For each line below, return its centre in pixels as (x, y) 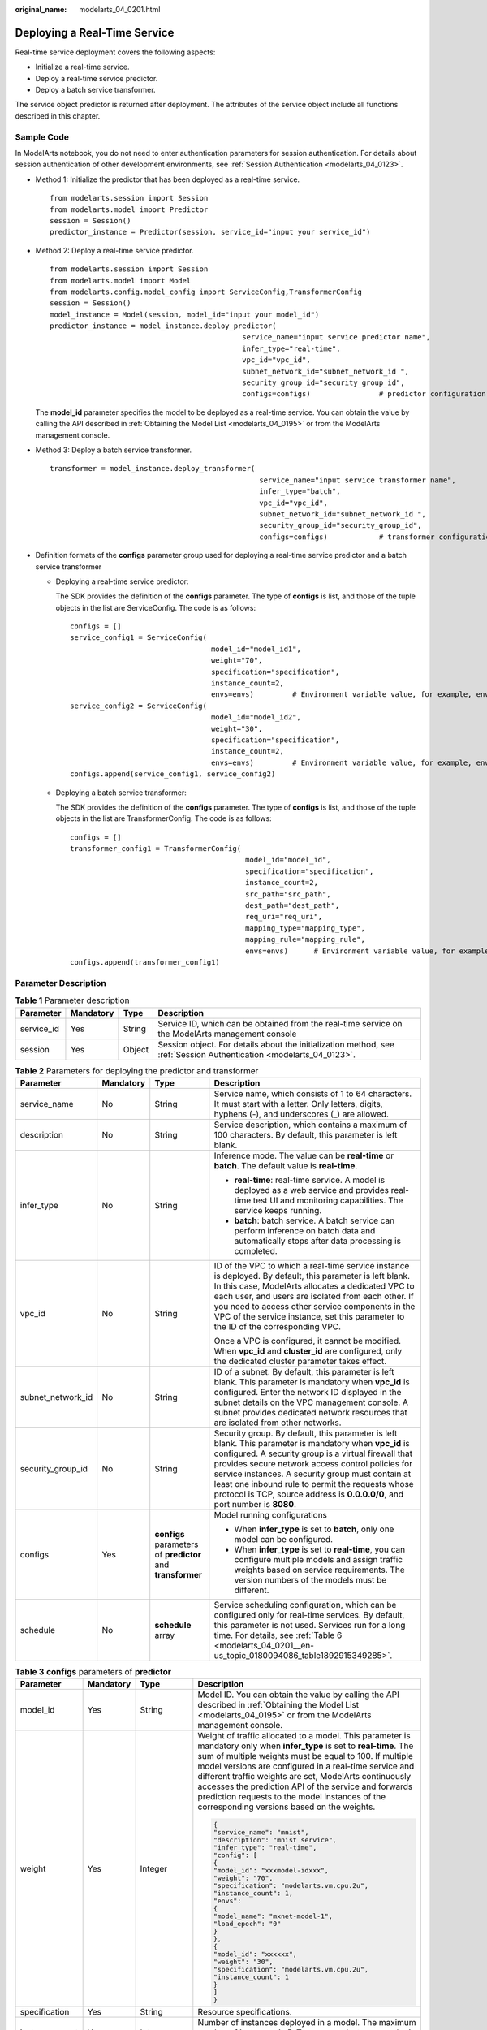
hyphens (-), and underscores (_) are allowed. (302, 1114)
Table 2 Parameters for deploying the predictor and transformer (137, 1070)
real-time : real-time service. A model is (310, 1180)
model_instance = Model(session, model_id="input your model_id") (185, 314)
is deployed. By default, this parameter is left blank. (312, 1276)
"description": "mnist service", (275, 1840)
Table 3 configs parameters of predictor (93, 1672)
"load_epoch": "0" (247, 1924)
